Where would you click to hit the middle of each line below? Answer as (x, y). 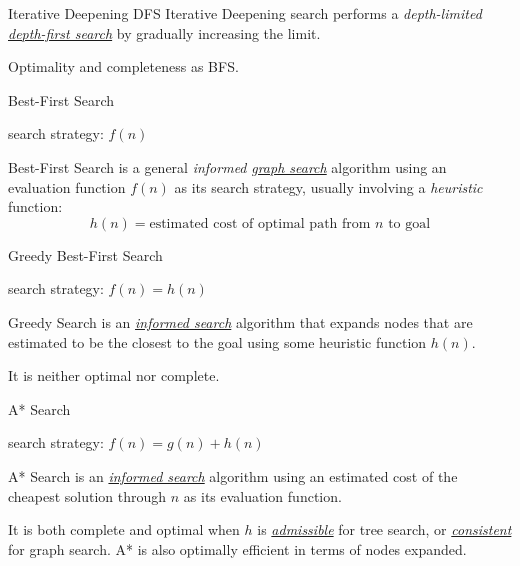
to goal (409, 223)
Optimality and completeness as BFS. (123, 66)
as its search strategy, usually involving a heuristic (328, 186)
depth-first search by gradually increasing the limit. (164, 32)
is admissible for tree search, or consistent (384, 529)
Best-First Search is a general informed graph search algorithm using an (227, 166)
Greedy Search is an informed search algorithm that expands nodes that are (240, 321)
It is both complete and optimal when (124, 529)
